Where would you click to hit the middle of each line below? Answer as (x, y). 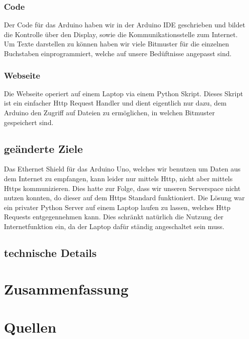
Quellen (30, 327)
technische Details (50, 252)
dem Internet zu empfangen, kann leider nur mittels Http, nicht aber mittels (118, 178)
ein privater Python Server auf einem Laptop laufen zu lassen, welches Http (117, 207)
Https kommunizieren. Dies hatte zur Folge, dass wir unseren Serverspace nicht (122, 188)
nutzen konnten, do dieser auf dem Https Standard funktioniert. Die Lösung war (124, 198)
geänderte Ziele (43, 148)
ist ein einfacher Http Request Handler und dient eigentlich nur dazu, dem (115, 103)
